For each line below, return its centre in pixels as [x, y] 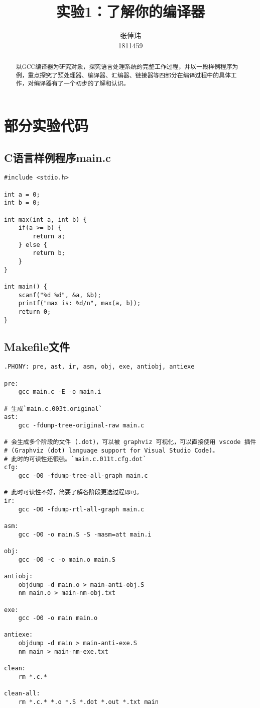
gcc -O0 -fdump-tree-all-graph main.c [83, 476]
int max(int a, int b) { [45, 219]
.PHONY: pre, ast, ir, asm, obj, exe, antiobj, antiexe [99, 367]
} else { [33, 245]
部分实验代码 [46, 125]
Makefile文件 [37, 346]
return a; [49, 237]
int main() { [26, 287]
